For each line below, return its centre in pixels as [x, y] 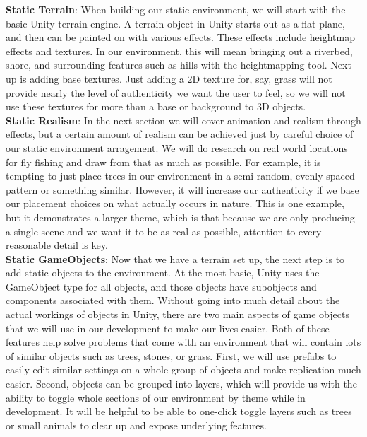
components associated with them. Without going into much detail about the [173, 300]
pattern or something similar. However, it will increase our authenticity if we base [182, 189]
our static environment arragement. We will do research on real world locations [177, 147]
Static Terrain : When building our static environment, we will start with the [176, 9]
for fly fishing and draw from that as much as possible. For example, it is [163, 162]
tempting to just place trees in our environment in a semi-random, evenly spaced [180, 176]
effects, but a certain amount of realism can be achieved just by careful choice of [180, 134]
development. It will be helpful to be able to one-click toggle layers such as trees [179, 411]
